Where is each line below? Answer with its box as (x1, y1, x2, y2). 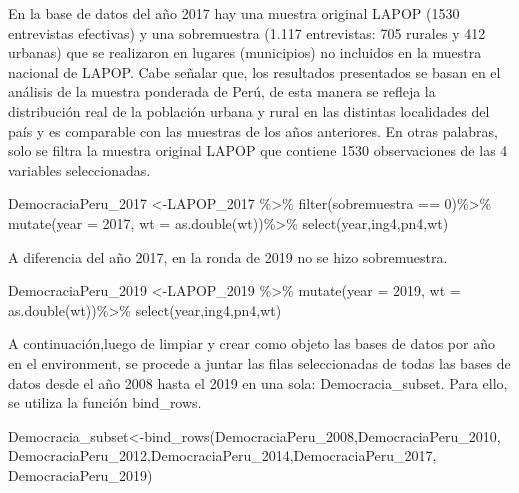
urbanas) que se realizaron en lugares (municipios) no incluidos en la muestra (8, 42, 482, 63)
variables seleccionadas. (8, 159, 151, 180)
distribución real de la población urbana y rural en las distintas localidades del (8, 100, 490, 121)
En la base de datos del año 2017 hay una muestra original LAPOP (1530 (8, 3, 460, 23)
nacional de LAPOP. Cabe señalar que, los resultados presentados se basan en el (8, 61, 501, 82)
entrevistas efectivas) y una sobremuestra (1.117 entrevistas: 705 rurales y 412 (8, 22, 486, 43)
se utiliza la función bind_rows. (8, 392, 202, 413)
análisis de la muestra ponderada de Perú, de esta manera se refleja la (8, 81, 436, 102)
